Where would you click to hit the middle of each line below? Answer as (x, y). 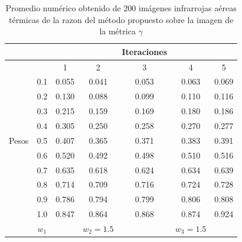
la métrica (117, 31)
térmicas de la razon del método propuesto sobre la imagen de (121, 19)
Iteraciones (145, 51)
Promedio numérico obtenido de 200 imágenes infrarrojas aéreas (121, 8)
